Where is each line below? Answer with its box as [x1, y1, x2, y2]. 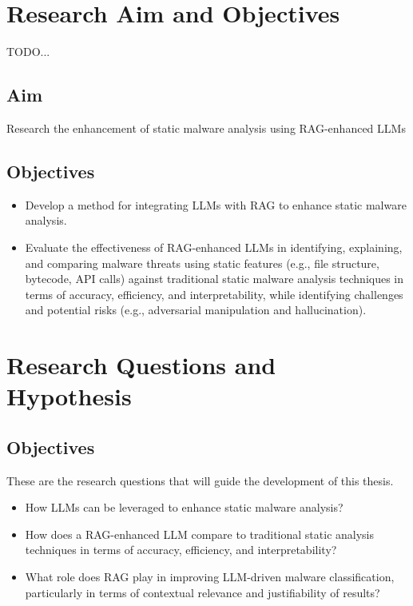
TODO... [6, 43, 50, 60]
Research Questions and [6, 349, 276, 381]
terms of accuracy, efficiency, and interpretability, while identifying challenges [25, 285, 403, 302]
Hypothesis [6, 380, 132, 413]
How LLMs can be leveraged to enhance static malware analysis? [25, 499, 344, 516]
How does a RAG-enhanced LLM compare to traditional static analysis [25, 525, 375, 542]
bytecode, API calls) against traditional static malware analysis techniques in [25, 270, 404, 287]
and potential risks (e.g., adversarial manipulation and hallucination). [25, 301, 367, 318]
